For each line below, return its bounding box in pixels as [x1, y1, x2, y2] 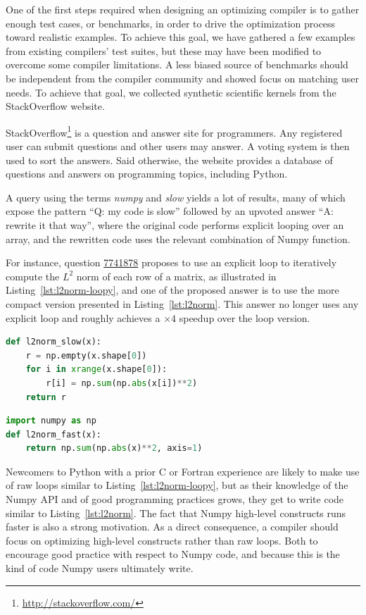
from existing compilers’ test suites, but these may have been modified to [6, 43, 322, 58]
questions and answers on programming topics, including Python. [6, 166, 288, 181]
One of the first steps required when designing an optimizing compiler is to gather [6, 2, 360, 16]
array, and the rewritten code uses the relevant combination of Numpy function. [6, 231, 351, 246]
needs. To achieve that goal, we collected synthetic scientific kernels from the [6, 85, 336, 99]
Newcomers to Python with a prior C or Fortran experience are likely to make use [6, 464, 360, 478]
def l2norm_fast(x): [6, 429, 102, 440]
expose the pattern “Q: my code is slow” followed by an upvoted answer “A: [6, 204, 334, 218]
